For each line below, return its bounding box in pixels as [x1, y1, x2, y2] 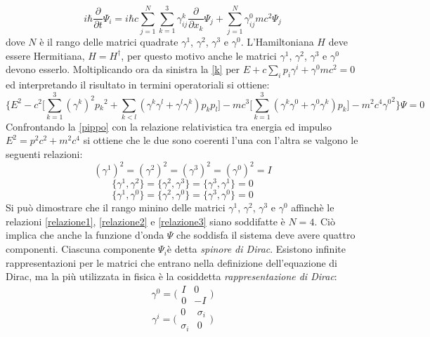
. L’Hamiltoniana [240, 34, 314, 49]
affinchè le [291, 200, 334, 215]
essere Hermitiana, [6, 48, 85, 62]
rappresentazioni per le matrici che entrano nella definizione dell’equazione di [6, 255, 338, 270]
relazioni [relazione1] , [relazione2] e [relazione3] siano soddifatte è [6, 213, 285, 228]
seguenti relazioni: [6, 147, 83, 161]
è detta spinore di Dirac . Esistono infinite [167, 242, 346, 256]
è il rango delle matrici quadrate [39, 34, 178, 49]
